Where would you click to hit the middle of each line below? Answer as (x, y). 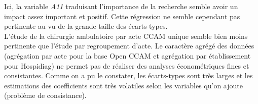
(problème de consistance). (45, 95)
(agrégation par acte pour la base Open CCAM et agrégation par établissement (127, 55)
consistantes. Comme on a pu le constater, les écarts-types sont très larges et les (128, 75)
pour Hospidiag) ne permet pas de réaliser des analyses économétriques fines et (127, 65)
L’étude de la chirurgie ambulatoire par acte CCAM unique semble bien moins (126, 36)
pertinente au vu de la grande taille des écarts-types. (86, 26)
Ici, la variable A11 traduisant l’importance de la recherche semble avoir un (121, 6)
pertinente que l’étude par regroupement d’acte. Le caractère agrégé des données (129, 46)
